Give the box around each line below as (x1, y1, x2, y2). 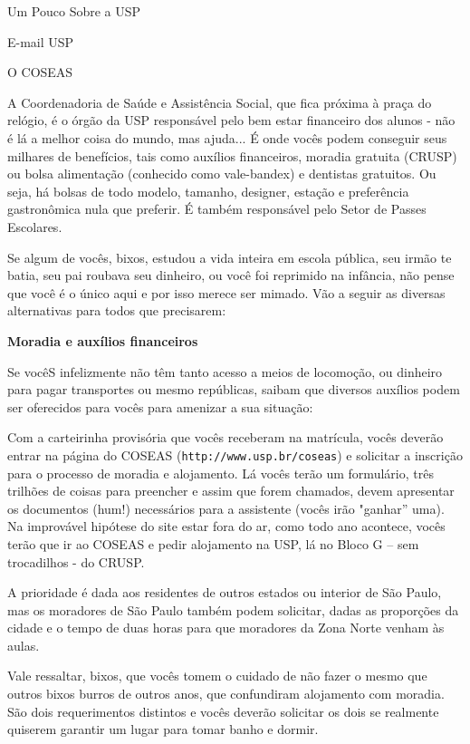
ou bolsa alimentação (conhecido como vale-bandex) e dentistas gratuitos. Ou (7, 164, 436, 183)
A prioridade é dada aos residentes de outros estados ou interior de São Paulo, (7, 583, 442, 602)
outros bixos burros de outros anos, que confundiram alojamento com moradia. (7, 684, 445, 703)
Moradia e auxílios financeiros (7, 331, 198, 350)
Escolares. (7, 217, 62, 236)
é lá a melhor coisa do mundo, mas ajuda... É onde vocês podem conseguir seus (7, 128, 447, 147)
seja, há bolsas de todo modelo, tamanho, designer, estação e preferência (7, 181, 409, 200)
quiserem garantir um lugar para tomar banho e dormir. (7, 720, 319, 739)
